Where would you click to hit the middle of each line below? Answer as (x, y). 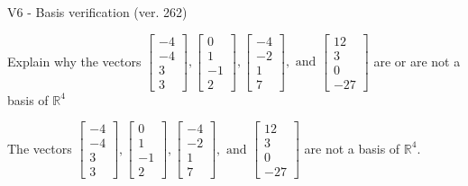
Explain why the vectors (74, 61)
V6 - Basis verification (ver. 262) (97, 12)
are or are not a (417, 61)
